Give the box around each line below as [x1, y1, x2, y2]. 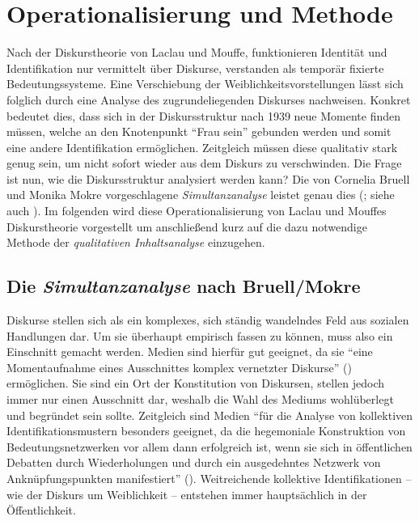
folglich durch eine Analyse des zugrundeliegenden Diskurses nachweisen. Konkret [6, 91, 411, 108]
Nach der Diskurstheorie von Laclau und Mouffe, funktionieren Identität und [6, 44, 387, 61]
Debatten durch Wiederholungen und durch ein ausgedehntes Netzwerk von [6, 454, 381, 471]
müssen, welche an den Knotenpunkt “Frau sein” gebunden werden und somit [6, 123, 391, 140]
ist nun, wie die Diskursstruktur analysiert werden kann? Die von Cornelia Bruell [6, 170, 410, 187]
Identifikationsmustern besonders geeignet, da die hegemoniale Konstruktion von [6, 422, 406, 439]
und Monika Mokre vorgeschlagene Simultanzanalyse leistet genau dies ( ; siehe [6, 186, 395, 203]
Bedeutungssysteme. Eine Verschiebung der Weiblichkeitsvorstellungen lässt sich [6, 75, 404, 92]
